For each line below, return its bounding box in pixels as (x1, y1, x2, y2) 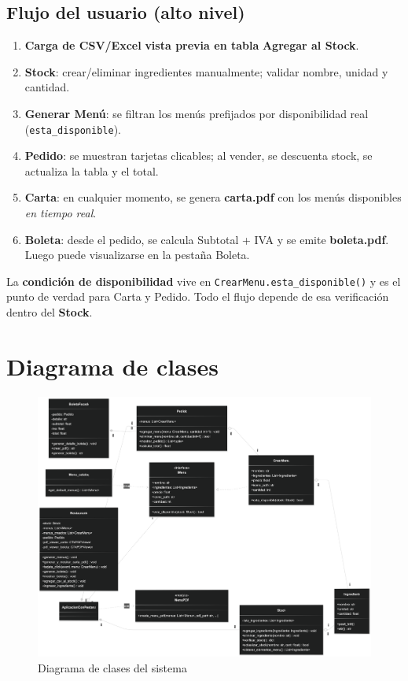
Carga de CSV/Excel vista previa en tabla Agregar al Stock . (24, 37, 359, 54)
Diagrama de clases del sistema (38, 659, 187, 675)
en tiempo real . (24, 205, 97, 221)
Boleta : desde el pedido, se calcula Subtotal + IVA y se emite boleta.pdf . (24, 231, 389, 247)
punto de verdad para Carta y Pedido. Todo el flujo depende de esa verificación (6, 288, 389, 305)
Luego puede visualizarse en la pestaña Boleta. (24, 246, 250, 263)
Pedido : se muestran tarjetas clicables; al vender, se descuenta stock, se (24, 147, 373, 164)
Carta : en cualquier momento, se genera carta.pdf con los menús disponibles (24, 189, 402, 205)
